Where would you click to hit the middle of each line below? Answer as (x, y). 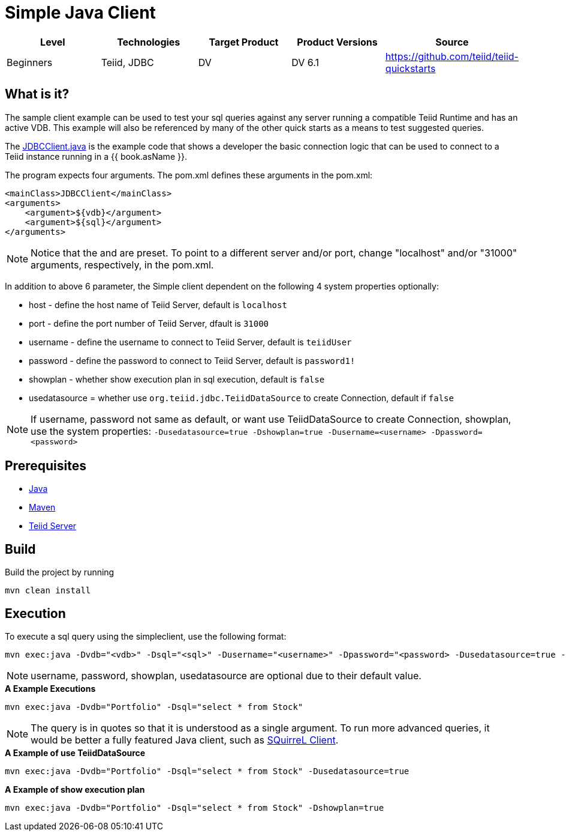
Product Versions (337, 42)
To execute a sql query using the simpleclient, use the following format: (146, 637)
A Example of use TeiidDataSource (75, 753)
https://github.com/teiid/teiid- (452, 56)
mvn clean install (48, 591)
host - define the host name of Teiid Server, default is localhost (158, 304)
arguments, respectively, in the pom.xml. (122, 265)
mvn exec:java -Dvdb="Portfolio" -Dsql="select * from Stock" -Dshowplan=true (195, 808)
